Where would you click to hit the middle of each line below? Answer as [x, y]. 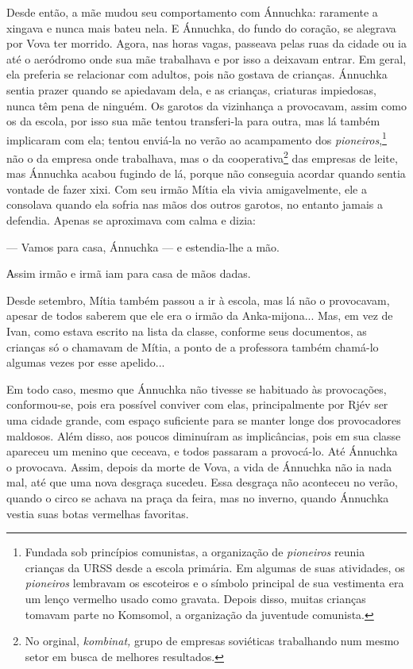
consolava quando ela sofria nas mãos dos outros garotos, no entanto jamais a [195, 204]
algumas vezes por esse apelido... [86, 362]
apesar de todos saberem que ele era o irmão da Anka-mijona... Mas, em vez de [200, 315]
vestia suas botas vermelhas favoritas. [98, 513]
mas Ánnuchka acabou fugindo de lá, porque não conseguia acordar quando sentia [206, 173]
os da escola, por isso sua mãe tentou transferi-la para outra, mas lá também [193, 121]
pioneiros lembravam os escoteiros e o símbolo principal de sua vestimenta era [214, 583]
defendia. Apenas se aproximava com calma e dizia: [131, 220]
